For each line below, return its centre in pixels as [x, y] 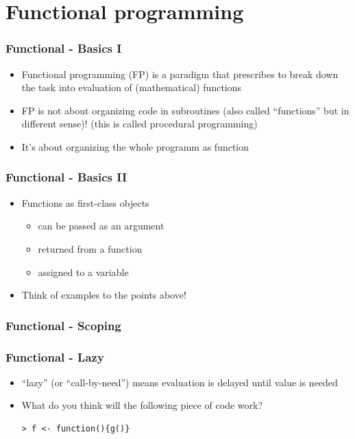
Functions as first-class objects [85, 202]
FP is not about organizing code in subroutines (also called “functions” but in [185, 110]
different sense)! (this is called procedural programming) [139, 124]
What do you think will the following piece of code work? [142, 405]
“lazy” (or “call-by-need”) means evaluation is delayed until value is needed [180, 382]
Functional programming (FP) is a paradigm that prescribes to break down [180, 74]
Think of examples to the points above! [104, 295]
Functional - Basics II [66, 177]
